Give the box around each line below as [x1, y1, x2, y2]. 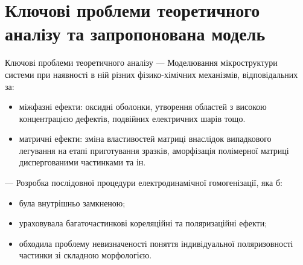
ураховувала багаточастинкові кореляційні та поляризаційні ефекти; [19, 217, 267, 229]
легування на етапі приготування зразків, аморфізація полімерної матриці [19, 144, 289, 156]
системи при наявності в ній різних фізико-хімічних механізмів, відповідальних [5, 68, 298, 80]
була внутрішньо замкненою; [19, 196, 126, 209]
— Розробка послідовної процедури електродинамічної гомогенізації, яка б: [5, 176, 282, 189]
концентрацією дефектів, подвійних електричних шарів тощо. [19, 112, 246, 124]
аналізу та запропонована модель [5, 21, 266, 46]
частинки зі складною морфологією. [19, 249, 152, 261]
